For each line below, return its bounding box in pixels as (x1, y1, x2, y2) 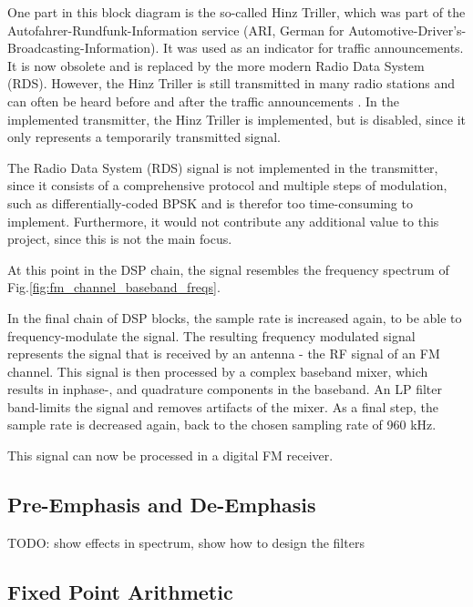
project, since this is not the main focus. (7, 229, 232, 248)
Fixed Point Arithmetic (7, 577, 233, 605)
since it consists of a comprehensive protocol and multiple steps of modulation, (7, 176, 447, 195)
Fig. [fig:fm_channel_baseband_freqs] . (7, 278, 221, 297)
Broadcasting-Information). (7, 38, 159, 57)
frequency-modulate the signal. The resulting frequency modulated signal (7, 326, 416, 345)
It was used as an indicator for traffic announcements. (163, 38, 464, 57)
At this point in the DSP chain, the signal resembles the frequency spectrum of (7, 259, 449, 278)
